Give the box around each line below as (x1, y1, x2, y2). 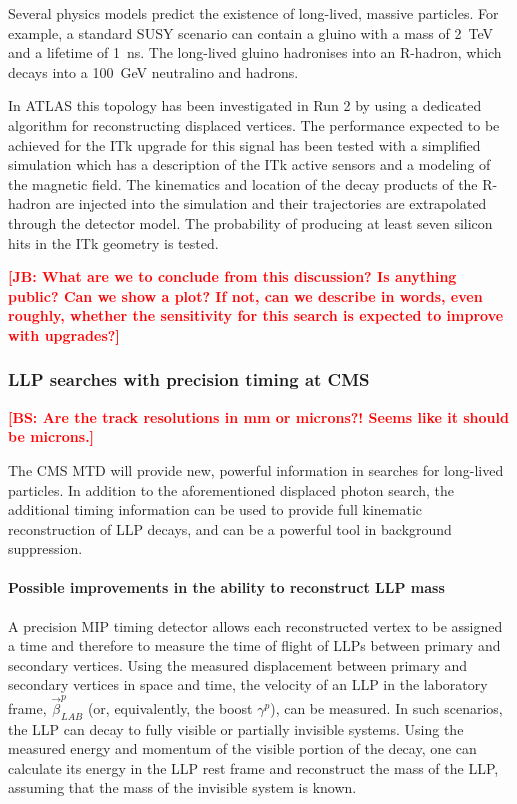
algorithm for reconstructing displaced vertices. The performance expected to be (8, 114, 500, 135)
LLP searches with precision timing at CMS (8, 367, 370, 392)
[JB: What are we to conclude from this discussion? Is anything (8, 266, 457, 287)
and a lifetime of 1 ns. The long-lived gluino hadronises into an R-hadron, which (8, 42, 502, 63)
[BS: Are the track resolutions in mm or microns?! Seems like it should (8, 406, 509, 427)
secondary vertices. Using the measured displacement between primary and (8, 654, 468, 675)
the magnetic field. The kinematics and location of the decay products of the (8, 173, 478, 194)
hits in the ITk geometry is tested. (8, 232, 219, 253)
